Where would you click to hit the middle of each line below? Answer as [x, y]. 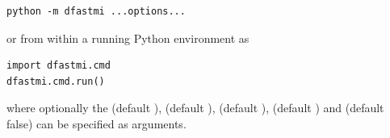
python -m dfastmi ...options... [96, 11]
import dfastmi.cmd [59, 66]
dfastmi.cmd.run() [56, 81]
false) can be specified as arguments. [96, 123]
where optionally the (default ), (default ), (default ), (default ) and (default [195, 108]
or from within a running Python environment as [128, 38]
